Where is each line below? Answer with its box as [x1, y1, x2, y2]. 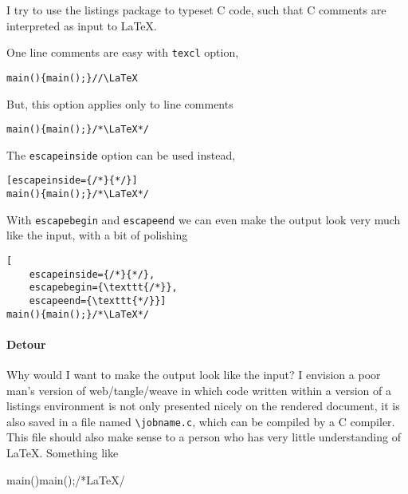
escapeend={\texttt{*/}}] [29, 294, 167, 306]
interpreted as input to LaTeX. [6, 17, 157, 34]
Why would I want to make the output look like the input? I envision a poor [6, 366, 381, 383]
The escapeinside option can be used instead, [6, 146, 236, 163]
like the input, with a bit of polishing [6, 227, 188, 243]
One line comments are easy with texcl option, [6, 44, 239, 61]
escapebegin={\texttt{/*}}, [29, 282, 178, 294]
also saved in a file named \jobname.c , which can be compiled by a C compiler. [6, 413, 395, 429]
